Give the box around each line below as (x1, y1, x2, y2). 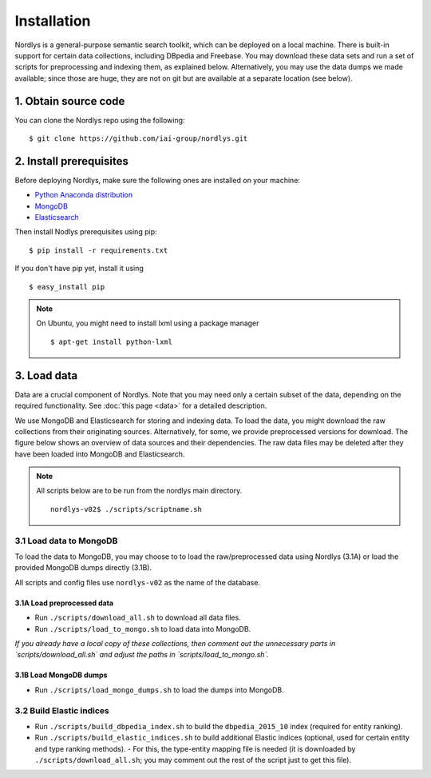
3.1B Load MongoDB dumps (14, 670, 108, 680)
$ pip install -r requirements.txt (29, 245, 168, 255)
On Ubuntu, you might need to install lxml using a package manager (36, 318, 259, 328)
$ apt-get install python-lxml (50, 337, 173, 346)
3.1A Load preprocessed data (14, 598, 114, 608)
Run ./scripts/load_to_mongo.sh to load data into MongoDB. (34, 624, 251, 633)
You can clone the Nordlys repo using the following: (14, 115, 185, 125)
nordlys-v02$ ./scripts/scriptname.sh (50, 505, 203, 513)
